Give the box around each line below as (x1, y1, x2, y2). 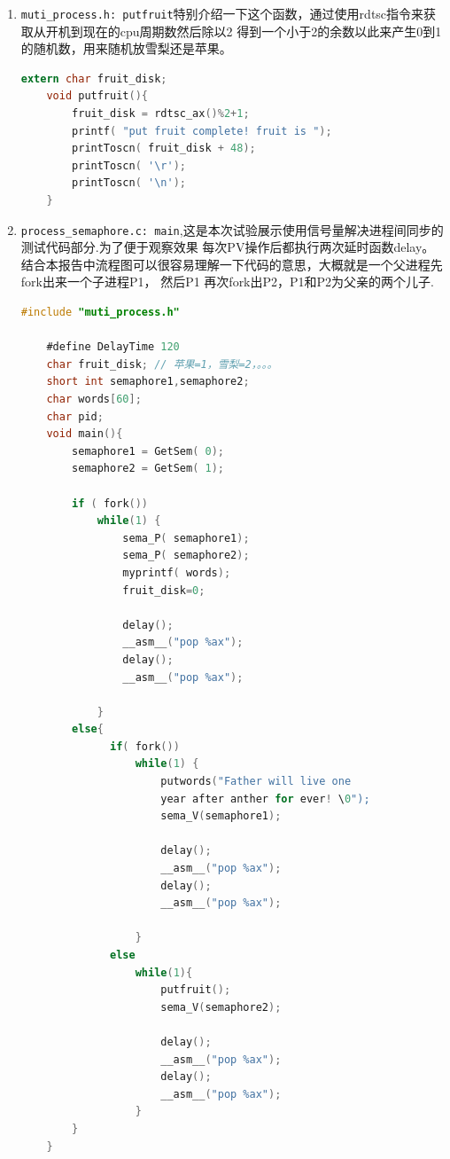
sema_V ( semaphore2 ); (160, 1000, 282, 1014)
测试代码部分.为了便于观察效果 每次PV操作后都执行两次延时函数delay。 (20, 238, 435, 256)
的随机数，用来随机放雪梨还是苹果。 (20, 39, 232, 58)
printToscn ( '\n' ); (72, 176, 186, 190)
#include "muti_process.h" (20, 306, 180, 319)
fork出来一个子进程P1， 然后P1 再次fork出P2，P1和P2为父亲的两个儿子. (20, 272, 435, 291)
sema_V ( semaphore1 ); (160, 810, 282, 823)
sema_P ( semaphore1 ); (122, 531, 250, 544)
